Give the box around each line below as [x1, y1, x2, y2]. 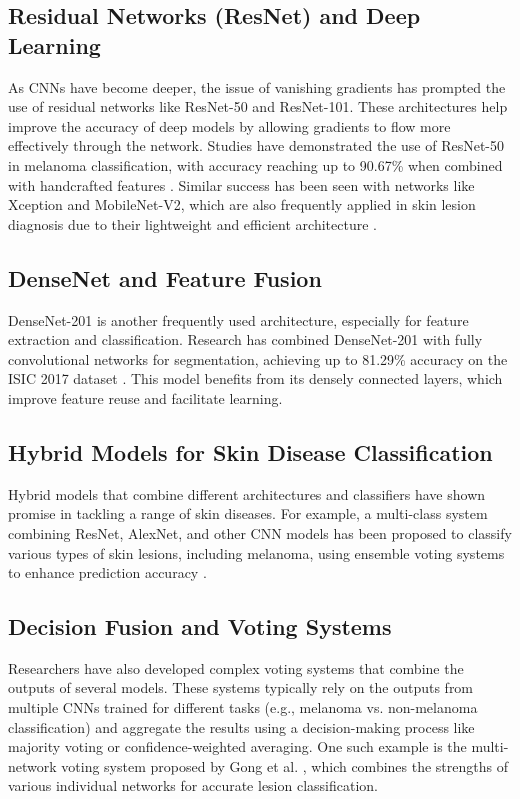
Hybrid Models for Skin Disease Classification [8, 436, 493, 467]
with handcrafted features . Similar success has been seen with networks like [8, 174, 475, 195]
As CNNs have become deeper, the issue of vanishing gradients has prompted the [8, 76, 506, 97]
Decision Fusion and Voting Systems [8, 611, 392, 642]
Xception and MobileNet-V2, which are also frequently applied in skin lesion [8, 194, 476, 215]
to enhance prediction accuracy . [8, 562, 207, 583]
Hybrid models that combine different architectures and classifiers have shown [8, 483, 486, 504]
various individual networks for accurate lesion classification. [8, 775, 379, 796]
